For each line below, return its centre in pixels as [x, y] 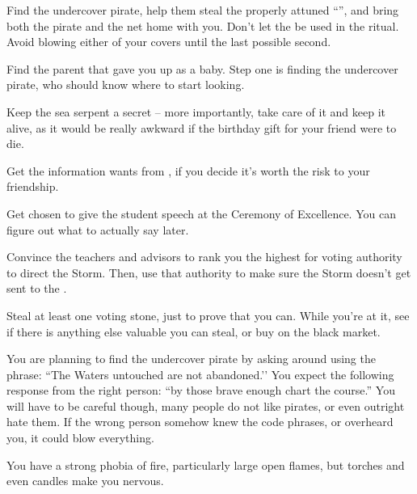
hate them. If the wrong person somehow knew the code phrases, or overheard [200, 422]
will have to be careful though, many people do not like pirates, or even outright [206, 405]
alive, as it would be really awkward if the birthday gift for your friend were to [202, 127]
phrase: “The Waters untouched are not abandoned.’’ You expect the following [200, 374]
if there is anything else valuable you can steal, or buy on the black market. [194, 331]
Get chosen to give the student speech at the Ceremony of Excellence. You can [201, 213]
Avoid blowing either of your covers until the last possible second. [169, 42]
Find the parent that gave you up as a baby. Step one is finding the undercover [202, 68]
